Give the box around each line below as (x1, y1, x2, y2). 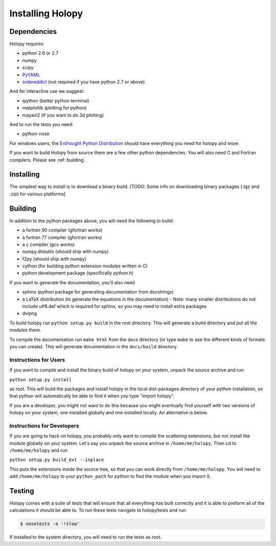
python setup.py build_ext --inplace (9, 457, 104, 463)
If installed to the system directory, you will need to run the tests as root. (9, 534, 162, 540)
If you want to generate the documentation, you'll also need (9, 279, 135, 285)
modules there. (9, 327, 41, 333)
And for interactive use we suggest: (9, 88, 84, 94)
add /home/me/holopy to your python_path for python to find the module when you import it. (9, 473, 211, 479)
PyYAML (22, 72, 40, 78)
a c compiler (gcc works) (22, 241, 75, 247)
